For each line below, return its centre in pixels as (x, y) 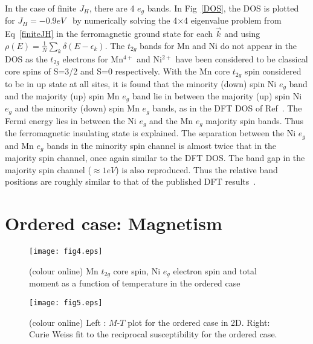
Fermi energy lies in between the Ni (71, 120)
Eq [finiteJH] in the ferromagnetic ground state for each (109, 34)
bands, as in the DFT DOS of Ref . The (227, 108)
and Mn (19, 145)
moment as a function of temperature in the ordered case (135, 283)
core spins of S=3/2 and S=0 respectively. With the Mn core (118, 71)
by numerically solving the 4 (125, 20)
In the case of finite (41, 8)
